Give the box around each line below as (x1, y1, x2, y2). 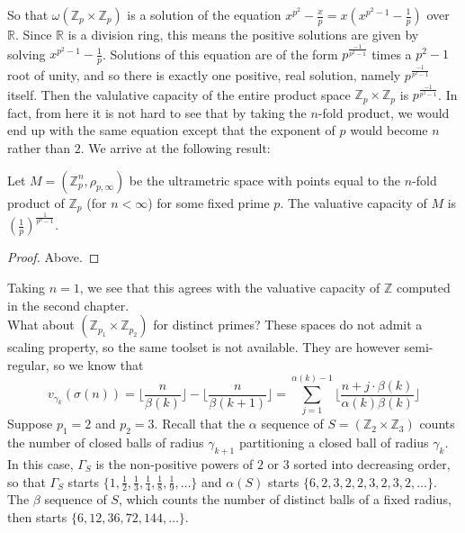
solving (7, 44, 46, 63)
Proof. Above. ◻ (7, 248, 100, 266)
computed (396, 277, 451, 296)
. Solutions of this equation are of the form (102, 44, 338, 63)
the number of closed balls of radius (7, 433, 204, 452)
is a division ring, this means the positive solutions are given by (67, 25, 419, 43)
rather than (7, 138, 71, 157)
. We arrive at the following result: (80, 138, 271, 157)
